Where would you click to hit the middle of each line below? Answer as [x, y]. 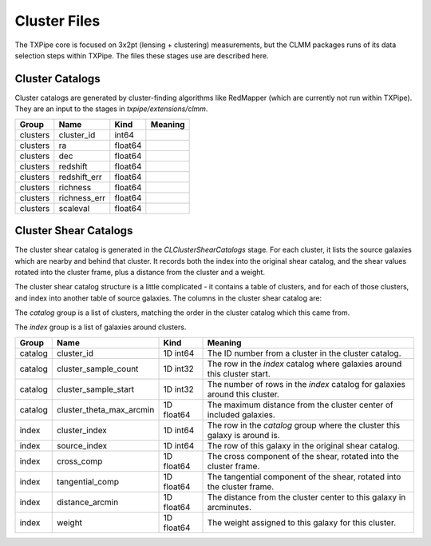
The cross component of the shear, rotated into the [303, 456]
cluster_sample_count [98, 369]
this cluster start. [239, 373]
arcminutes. [229, 507]
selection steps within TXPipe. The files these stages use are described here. [142, 55]
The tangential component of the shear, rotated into [304, 476]
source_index [82, 445]
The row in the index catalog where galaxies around [304, 364]
